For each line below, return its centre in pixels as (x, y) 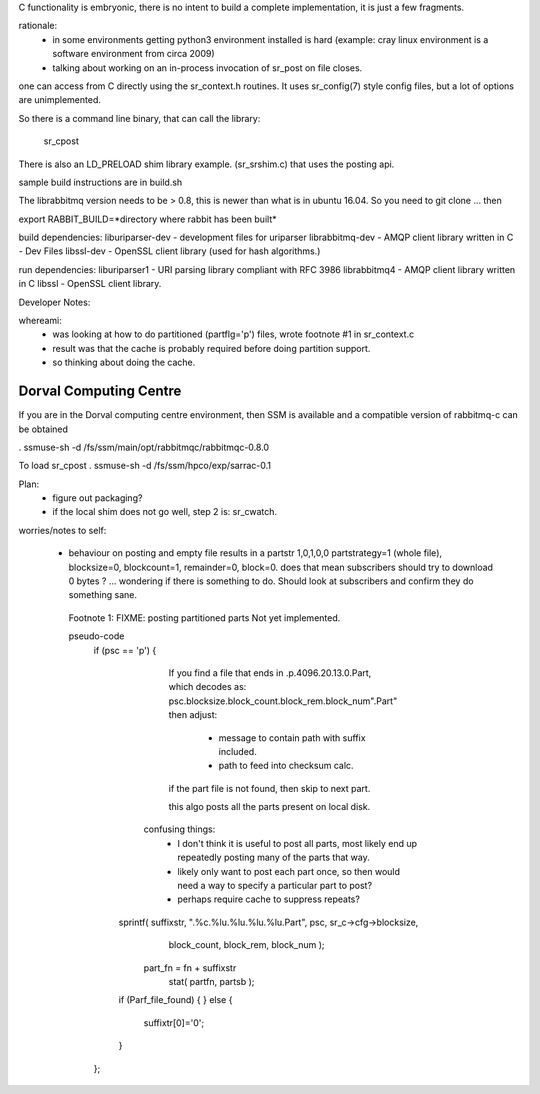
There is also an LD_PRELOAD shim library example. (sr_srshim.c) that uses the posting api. (206, 164)
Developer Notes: (54, 302)
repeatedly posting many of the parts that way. (273, 857)
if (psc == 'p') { (125, 650)
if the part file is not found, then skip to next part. (269, 788)
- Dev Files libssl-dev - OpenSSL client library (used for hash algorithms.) (169, 251)
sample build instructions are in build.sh (100, 182)
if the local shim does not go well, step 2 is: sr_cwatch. (165, 512)
